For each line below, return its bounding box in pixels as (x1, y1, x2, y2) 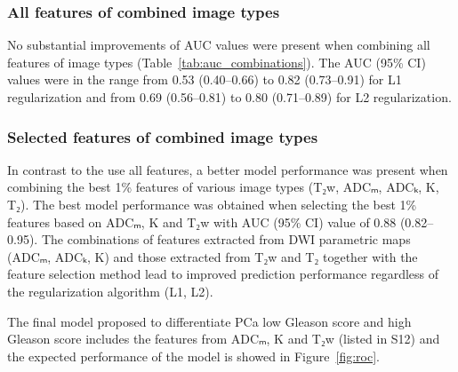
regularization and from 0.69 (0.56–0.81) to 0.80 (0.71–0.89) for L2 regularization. (7, 88, 452, 106)
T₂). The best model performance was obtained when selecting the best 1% (7, 195, 417, 213)
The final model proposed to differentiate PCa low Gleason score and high (7, 312, 412, 330)
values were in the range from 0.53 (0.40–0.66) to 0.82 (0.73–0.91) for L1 (7, 70, 402, 89)
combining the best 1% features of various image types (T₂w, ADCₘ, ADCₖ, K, (7, 178, 439, 196)
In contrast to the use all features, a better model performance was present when (7, 160, 448, 178)
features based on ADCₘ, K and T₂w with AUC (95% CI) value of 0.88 (7, 212, 397, 231)
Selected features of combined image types (7, 125, 318, 147)
